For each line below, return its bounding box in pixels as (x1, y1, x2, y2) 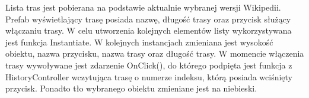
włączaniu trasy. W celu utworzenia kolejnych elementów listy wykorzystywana (5, 24, 292, 37)
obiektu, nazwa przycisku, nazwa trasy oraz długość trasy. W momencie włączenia (5, 47, 304, 60)
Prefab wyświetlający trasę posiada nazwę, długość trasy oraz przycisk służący (5, 12, 291, 25)
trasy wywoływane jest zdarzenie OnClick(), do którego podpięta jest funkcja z (5, 58, 292, 71)
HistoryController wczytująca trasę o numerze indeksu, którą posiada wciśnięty (5, 70, 292, 83)
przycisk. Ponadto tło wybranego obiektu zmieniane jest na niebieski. (5, 82, 257, 94)
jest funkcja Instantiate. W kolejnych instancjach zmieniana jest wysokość (5, 35, 273, 48)
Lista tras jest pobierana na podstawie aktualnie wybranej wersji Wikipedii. (5, 1, 281, 13)
